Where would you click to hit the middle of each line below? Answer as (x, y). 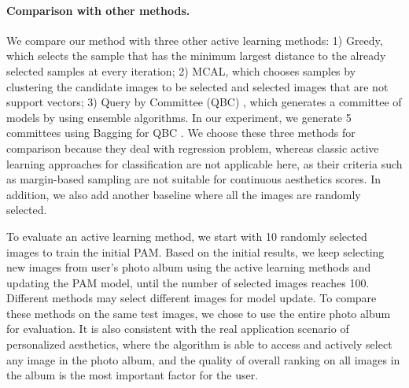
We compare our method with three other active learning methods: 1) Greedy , (195, 40)
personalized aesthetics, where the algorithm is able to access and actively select (199, 344)
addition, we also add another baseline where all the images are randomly (184, 194)
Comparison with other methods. (98, 10)
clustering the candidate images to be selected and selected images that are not (197, 86)
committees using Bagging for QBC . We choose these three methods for (181, 133)
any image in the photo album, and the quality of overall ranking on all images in (203, 359)
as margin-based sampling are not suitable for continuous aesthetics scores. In (194, 179)
